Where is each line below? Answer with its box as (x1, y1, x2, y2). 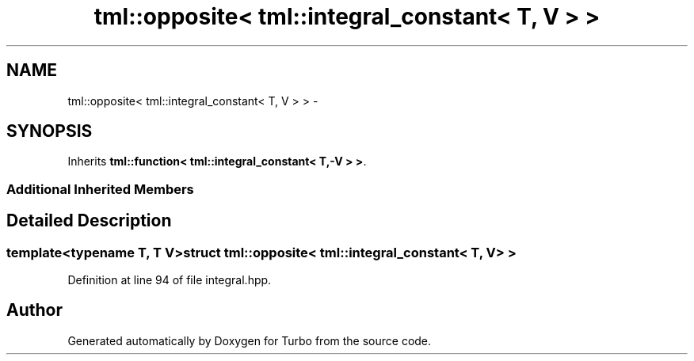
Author (6, 300, 63, 321)
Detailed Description (6, 211, 172, 231)
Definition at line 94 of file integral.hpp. (67, 273, 272, 287)
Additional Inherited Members (6, 180, 194, 197)
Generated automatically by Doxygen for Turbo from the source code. (67, 333, 432, 348)
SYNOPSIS (6, 121, 93, 142)
